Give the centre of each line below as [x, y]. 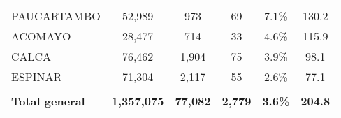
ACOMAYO [41, 36]
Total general [48, 101]
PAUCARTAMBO [56, 16]
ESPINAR [37, 76]
